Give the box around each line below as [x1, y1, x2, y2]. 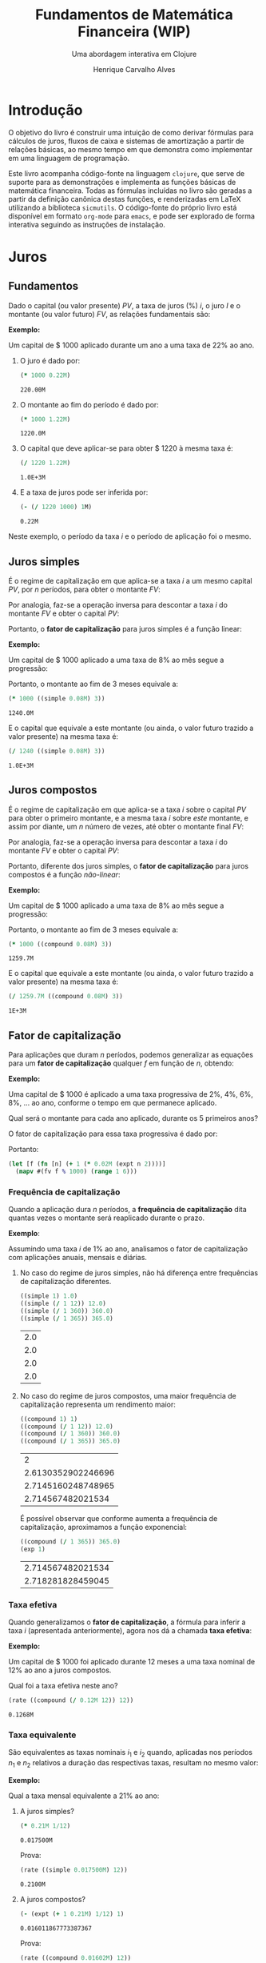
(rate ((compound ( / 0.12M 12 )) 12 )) [8, 1696, 134, 1704]
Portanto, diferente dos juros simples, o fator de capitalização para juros [8, 861, 249, 870]
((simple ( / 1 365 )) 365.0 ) [19, 1315, 114, 1323]
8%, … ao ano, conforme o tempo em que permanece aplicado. [8, 1098, 217, 1108]
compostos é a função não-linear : [8, 869, 121, 879]
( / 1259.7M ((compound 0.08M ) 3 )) [8, 993, 124, 1001]
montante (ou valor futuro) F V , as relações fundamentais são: [8, 309, 211, 319]
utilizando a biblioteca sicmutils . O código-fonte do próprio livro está [8, 203, 237, 212]
